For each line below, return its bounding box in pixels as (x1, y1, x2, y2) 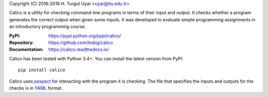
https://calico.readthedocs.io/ (48, 47, 109, 52)
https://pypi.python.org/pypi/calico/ (48, 33, 122, 39)
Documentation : (9, 47, 44, 52)
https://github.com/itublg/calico (48, 40, 113, 46)
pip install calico (18, 67, 66, 73)
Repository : (9, 40, 34, 46)
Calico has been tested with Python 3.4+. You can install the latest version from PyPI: (9, 55, 184, 61)
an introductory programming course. (9, 24, 86, 30)
